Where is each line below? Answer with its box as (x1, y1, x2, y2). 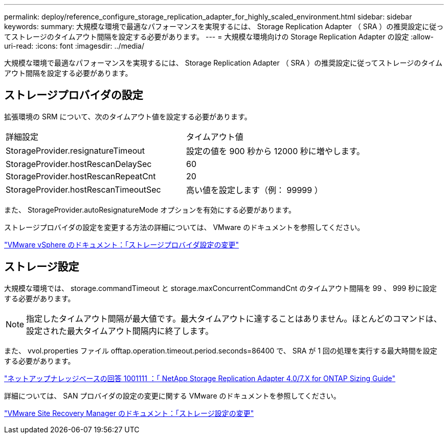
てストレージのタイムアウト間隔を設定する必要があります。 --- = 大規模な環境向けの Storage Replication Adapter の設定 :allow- (4, 32, 434, 41)
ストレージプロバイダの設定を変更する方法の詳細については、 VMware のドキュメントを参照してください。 (4, 222, 365, 232)
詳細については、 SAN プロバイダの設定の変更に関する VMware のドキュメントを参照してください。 (4, 391, 341, 400)
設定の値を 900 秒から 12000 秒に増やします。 (186, 145, 365, 156)
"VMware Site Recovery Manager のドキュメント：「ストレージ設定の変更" (4, 408, 254, 418)
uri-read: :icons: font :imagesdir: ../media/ (4, 41, 144, 50)
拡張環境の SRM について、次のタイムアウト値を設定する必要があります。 (4, 112, 252, 121)
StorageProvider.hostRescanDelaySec (6, 158, 152, 169)
